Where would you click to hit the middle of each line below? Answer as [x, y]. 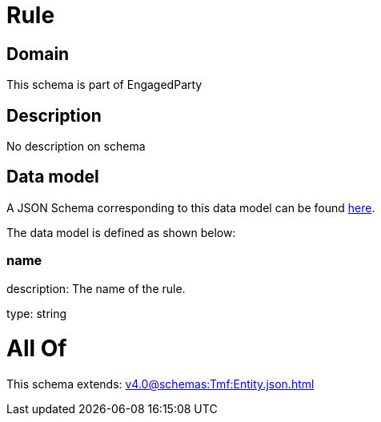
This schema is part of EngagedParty [104, 85]
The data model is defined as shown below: [121, 232]
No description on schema [76, 147]
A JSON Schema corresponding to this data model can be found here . [191, 207]
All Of [37, 349]
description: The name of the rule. [96, 288]
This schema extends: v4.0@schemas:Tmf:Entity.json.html [160, 384]
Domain [38, 54]
